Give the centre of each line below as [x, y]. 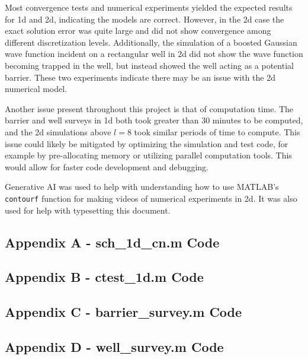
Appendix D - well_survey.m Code [114, 346]
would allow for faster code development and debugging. [107, 166]
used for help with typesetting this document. [88, 210]
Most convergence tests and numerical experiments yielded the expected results [149, 7]
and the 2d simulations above [58, 131]
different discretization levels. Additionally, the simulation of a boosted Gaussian [151, 42]
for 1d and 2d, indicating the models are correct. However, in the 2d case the [145, 19]
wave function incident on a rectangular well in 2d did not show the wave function [154, 54]
